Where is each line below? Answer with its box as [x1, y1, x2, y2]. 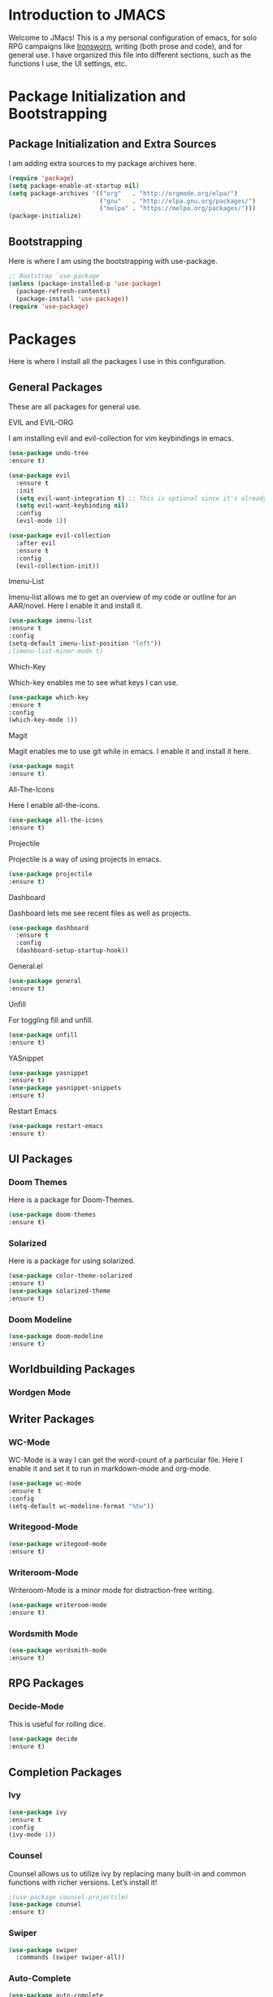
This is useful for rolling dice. [8, 1719, 106, 1729]
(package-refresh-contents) [15, 287, 111, 295]
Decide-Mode [8, 1701, 64, 1712]
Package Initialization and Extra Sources [8, 137, 217, 151]
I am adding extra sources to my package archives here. [8, 158, 197, 168]
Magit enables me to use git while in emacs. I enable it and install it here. [8, 747, 251, 757]
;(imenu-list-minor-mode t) [8, 647, 104, 655]
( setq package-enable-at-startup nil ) [8, 182, 140, 190]
